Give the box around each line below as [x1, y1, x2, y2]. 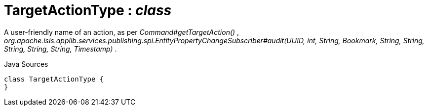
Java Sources [4, 59, 48, 68]
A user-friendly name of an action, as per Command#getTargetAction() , [4, 27, 239, 36]
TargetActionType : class [4, 2, 172, 19]
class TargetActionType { [4, 75, 104, 83]
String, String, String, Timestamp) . [4, 44, 117, 53]
